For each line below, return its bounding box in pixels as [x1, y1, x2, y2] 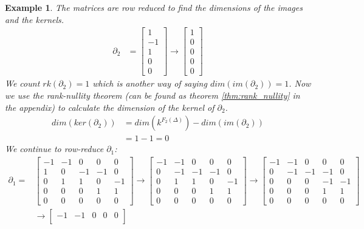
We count [5, 77, 40, 90]
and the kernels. [5, 13, 64, 25]
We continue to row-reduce [5, 142, 104, 155]
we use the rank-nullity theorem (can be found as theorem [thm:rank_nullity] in [5, 88, 300, 101]
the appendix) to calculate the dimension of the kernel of [5, 101, 215, 113]
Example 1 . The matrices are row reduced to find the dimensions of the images [5, 1, 303, 13]
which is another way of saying [92, 77, 207, 90]
